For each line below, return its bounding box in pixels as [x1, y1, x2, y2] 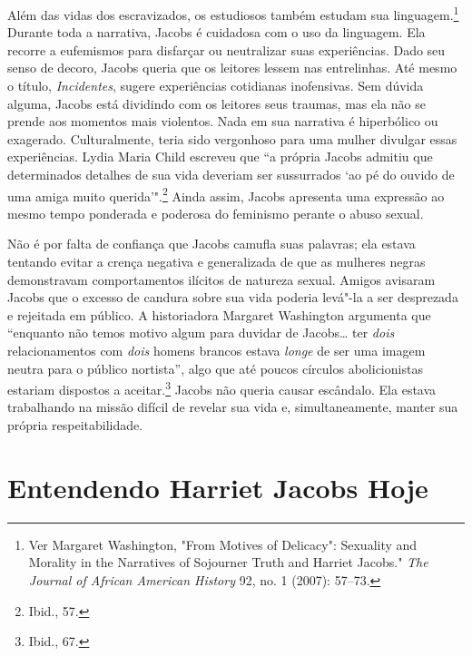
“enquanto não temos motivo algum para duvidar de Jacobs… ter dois [7, 323, 395, 342]
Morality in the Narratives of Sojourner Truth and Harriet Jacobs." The [28, 553, 428, 572]
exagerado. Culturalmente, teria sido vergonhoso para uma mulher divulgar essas [7, 129, 457, 148]
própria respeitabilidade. [7, 416, 143, 435]
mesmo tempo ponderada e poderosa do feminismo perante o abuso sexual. [7, 203, 424, 222]
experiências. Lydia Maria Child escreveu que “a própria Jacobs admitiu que [7, 147, 433, 166]
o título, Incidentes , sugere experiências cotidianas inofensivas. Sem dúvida [7, 76, 424, 95]
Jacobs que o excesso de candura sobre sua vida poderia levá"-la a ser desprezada [7, 288, 458, 307]
